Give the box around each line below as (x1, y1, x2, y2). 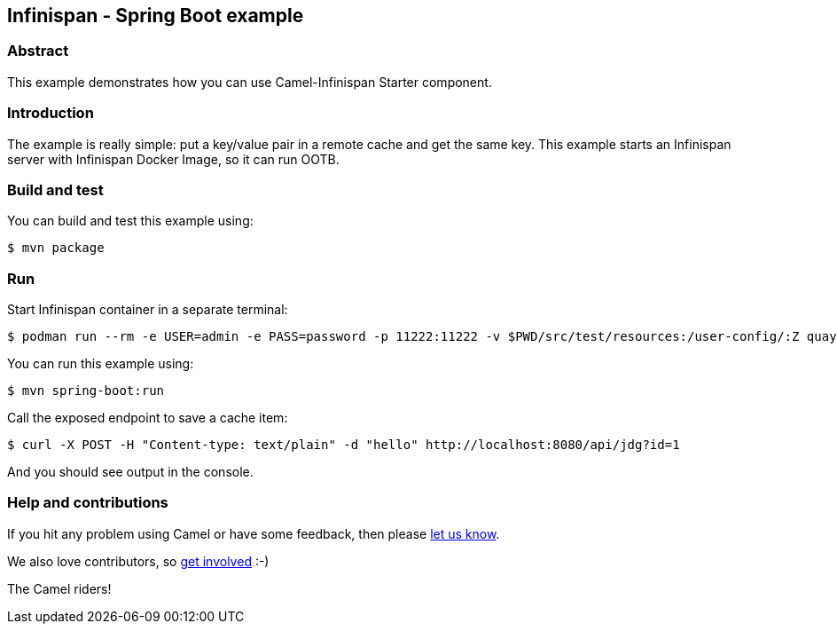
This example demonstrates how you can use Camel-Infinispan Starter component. (7, 74, 492, 90)
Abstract (7, 42, 69, 60)
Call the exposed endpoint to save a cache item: (7, 410, 288, 426)
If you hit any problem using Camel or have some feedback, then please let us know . (7, 525, 500, 541)
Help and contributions (7, 493, 168, 512)
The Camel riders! (7, 580, 112, 596)
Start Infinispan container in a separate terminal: (7, 302, 288, 318)
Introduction (7, 104, 94, 122)
